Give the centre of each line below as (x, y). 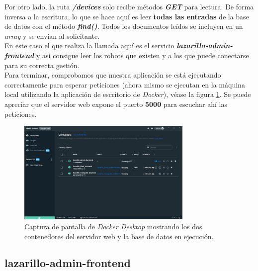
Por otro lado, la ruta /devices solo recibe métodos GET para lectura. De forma (129, 6)
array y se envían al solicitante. (52, 36)
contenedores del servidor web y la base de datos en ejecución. (119, 236)
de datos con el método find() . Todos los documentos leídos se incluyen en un (124, 26)
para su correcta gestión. (42, 65)
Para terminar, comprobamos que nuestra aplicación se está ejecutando (113, 75)
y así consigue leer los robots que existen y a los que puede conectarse (143, 55)
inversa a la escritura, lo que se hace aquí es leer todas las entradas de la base (127, 16)
